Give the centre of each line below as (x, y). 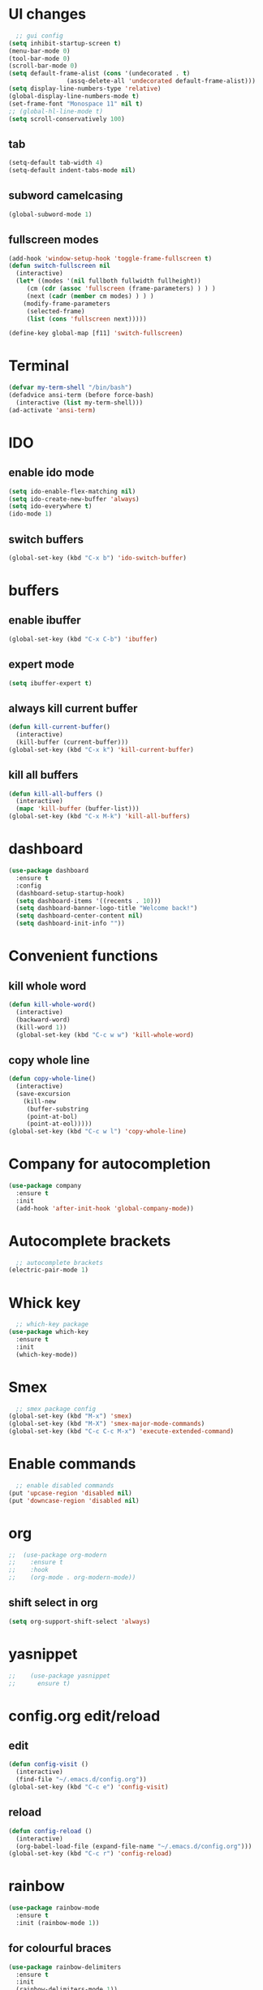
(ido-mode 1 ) (30, 514)
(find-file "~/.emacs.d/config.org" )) (82, 1780)
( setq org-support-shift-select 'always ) (80, 1621)
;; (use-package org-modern (58, 1555)
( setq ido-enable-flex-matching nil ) (72, 491)
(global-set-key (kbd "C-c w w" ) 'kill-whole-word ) (105, 1035)
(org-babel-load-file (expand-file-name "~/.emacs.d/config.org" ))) (134, 1846)
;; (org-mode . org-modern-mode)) (72, 1578)
